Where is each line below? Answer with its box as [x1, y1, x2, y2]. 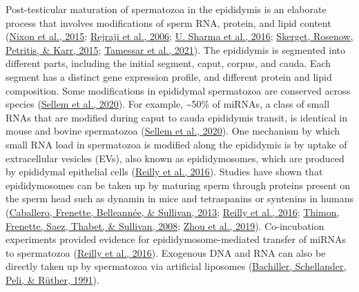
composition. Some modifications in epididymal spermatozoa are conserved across [6, 83, 351, 97]
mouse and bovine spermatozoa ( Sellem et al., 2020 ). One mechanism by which [6, 124, 340, 138]
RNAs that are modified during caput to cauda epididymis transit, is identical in [6, 110, 347, 124]
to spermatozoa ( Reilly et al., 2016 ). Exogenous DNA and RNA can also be [6, 245, 326, 260]
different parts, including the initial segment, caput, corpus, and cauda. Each [6, 56, 331, 70]
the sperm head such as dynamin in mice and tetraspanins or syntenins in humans [6, 191, 353, 206]
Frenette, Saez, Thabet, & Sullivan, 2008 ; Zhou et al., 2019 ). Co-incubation [6, 218, 324, 233]
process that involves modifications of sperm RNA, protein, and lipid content [6, 15, 331, 30]
